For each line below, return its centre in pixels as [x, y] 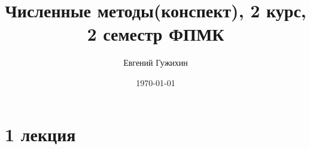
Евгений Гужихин [156, 63]
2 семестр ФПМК [156, 34]
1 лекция [40, 134]
